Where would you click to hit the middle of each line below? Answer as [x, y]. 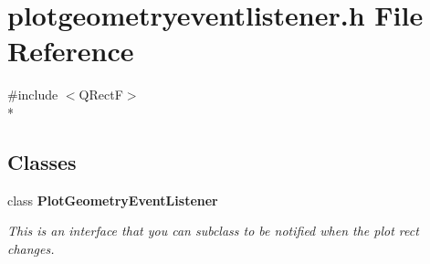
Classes [42, 161]
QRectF [101, 95]
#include [33, 95]
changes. [31, 248]
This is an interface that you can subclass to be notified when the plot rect [213, 231]
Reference [71, 51]
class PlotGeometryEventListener [113, 200]
